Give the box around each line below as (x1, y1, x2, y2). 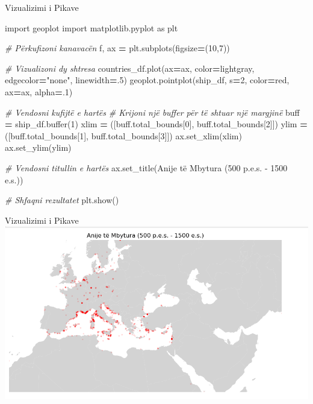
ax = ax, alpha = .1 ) (5, 85, 73, 98)
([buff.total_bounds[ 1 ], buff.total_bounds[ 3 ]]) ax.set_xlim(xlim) (5, 129, 242, 142)
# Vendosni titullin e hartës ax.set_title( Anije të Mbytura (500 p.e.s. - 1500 (5, 161, 288, 174)
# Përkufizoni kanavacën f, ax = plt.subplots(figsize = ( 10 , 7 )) (5, 42, 230, 54)
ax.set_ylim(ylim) (5, 141, 72, 154)
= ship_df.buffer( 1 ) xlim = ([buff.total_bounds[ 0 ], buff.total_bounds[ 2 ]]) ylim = (5, 118, 308, 130)
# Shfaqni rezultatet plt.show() (5, 194, 119, 206)
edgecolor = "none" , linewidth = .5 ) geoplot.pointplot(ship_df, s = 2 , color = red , (5, 74, 290, 86)
